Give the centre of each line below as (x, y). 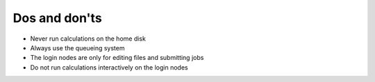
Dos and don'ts (57, 18)
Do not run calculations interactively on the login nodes (109, 67)
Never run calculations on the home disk (88, 39)
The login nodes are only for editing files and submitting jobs (117, 58)
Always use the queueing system (77, 48)
